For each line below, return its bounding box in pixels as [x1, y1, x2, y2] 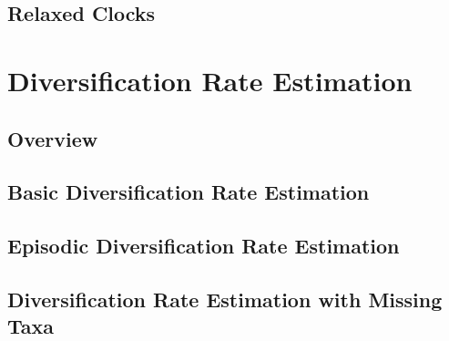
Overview [7, 124, 98, 152]
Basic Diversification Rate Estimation [7, 178, 370, 206]
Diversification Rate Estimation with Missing [7, 284, 443, 313]
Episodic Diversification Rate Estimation [7, 232, 400, 260]
